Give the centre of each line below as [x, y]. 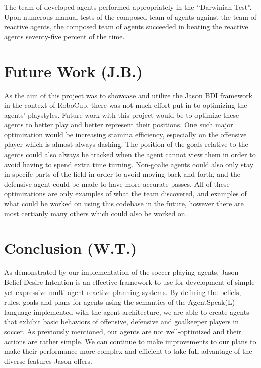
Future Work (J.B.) [73, 71]
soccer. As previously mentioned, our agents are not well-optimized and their [123, 331]
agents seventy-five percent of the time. [64, 36]
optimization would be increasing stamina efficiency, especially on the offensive [125, 134]
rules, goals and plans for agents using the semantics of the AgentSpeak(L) [120, 302]
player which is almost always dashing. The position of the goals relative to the [126, 144]
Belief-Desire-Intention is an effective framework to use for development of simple [129, 282]
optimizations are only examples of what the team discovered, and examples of [125, 194]
